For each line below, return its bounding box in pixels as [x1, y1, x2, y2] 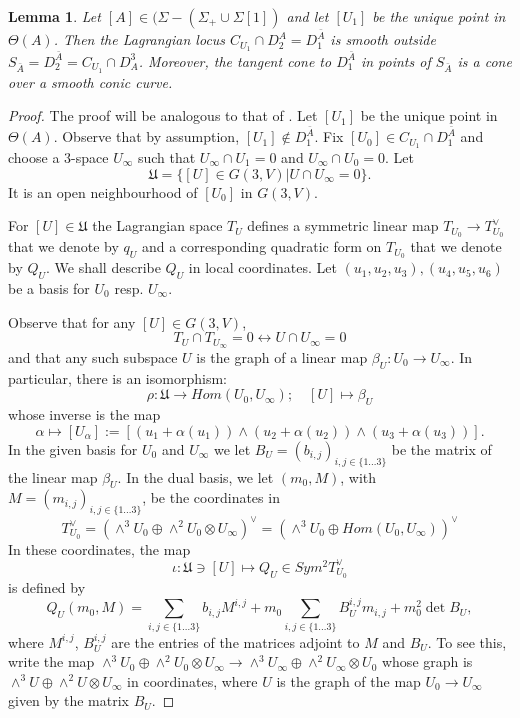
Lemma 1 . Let [8, 6, 101, 26]
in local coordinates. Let [188, 257, 337, 278]
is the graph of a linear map [196, 346, 368, 367]
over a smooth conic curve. [8, 71, 173, 92]
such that [137, 146, 196, 167]
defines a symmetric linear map [247, 215, 439, 236]
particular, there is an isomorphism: [8, 367, 227, 388]
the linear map [8, 466, 98, 487]
